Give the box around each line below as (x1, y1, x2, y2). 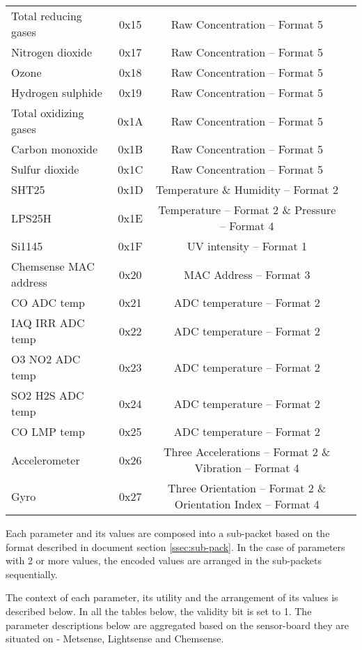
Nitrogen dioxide (11, 44, 93, 60)
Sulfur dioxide (11, 161, 79, 177)
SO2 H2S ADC (11, 387, 84, 403)
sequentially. (6, 566, 58, 581)
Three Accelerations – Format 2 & (164, 444, 331, 460)
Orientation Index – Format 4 (174, 496, 320, 512)
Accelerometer (11, 451, 80, 468)
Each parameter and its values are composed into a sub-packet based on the (6, 526, 330, 540)
